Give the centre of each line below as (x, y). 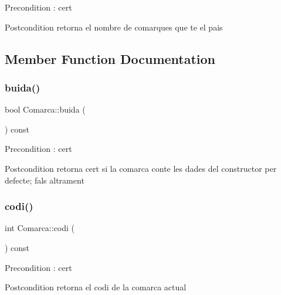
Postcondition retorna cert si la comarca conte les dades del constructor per (141, 168)
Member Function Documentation (110, 58)
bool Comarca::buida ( (45, 109)
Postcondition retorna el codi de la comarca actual (96, 287)
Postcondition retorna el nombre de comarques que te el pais (114, 27)
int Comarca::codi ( (40, 228)
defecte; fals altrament (45, 180)
